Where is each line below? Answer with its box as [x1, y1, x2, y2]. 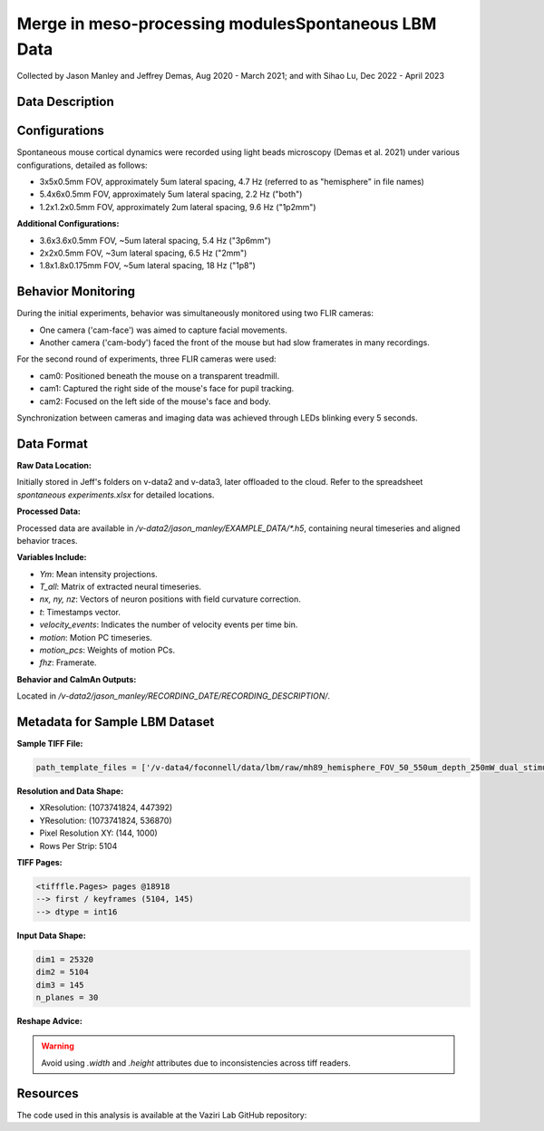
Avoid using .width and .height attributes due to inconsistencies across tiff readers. [41, 1057, 351, 1068]
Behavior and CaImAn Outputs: [16, 673, 137, 684]
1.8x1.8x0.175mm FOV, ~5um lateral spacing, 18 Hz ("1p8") [39, 260, 256, 271]
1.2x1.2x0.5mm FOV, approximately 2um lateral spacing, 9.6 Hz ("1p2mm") [39, 201, 316, 212]
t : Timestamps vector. [39, 606, 121, 617]
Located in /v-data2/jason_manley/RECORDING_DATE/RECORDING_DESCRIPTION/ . [16, 691, 331, 701]
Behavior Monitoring [16, 284, 136, 299]
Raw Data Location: [16, 459, 92, 470]
